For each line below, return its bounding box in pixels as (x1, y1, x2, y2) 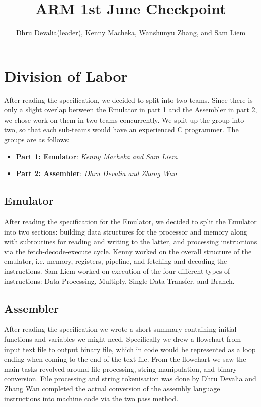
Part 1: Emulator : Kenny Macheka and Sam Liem (16, 151, 178, 161)
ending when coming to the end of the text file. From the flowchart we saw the (4, 354, 246, 364)
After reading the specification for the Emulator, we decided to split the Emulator (4, 216, 257, 227)
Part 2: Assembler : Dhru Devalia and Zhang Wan (16, 168, 177, 179)
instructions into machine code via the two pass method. (4, 393, 179, 403)
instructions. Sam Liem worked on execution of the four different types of (4, 265, 230, 276)
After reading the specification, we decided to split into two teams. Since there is (4, 94, 253, 105)
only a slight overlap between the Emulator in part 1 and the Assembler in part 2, (4, 104, 257, 115)
